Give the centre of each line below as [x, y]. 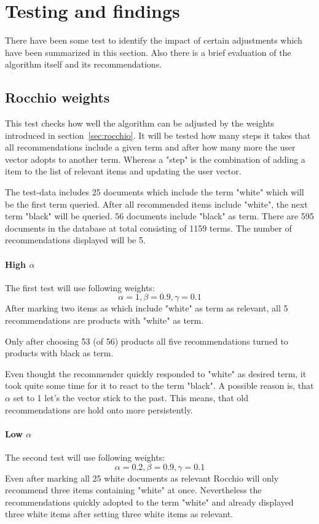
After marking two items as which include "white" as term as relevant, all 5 [147, 308]
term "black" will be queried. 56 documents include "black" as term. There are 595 [159, 216]
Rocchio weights [57, 97]
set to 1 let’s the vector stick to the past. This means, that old [131, 397]
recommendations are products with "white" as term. [104, 320]
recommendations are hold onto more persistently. [99, 409]
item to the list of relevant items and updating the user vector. [123, 171]
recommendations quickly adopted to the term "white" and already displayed [149, 502]
